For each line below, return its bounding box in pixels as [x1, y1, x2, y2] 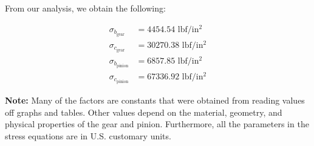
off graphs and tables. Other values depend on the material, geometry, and [5, 105, 282, 118]
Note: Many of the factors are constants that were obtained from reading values [5, 93, 305, 106]
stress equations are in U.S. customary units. [5, 129, 171, 142]
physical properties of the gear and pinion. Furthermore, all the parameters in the [5, 118, 309, 130]
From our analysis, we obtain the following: [5, 2, 166, 14]
